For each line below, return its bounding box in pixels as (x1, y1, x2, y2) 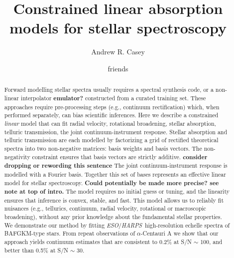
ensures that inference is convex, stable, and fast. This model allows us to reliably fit (4, 196, 224, 204)
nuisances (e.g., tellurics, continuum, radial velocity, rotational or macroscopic (4, 204, 206, 213)
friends (108, 63, 128, 73)
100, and (200, 238, 223, 246)
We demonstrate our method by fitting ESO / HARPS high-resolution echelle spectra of (4, 221, 230, 229)
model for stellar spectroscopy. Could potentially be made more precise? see (4, 178, 219, 187)
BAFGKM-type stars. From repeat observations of (4, 229, 135, 238)
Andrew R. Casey (91, 46, 145, 57)
